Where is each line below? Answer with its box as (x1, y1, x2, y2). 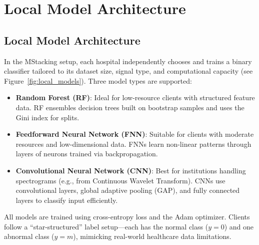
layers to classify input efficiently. (15, 194, 118, 205)
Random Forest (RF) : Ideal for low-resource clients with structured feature (15, 92, 255, 103)
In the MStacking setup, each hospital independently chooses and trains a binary (4, 56, 252, 66)
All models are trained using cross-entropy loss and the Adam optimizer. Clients (4, 211, 250, 222)
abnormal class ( (4, 231, 54, 241)
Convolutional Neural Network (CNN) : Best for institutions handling (15, 165, 246, 175)
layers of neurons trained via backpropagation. (15, 148, 158, 159)
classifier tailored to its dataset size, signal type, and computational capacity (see (4, 66, 253, 76)
